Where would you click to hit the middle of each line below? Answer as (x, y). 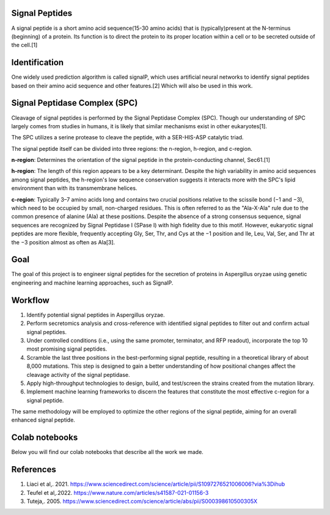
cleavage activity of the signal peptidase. (79, 374)
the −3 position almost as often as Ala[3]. (63, 242)
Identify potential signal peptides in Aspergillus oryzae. (96, 315)
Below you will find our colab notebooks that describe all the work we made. (108, 452)
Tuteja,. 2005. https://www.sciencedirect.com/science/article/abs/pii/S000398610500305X (142, 502)
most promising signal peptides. (67, 349)
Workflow (31, 300)
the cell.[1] (24, 45)
